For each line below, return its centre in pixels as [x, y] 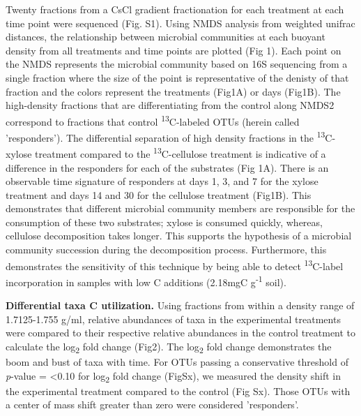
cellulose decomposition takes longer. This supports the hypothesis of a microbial [179, 236]
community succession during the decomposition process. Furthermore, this [166, 250]
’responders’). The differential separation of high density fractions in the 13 [166, 136]
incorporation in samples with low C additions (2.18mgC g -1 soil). [146, 281]
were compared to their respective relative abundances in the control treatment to [181, 333]
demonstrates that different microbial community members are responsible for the [180, 208]
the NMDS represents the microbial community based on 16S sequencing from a [177, 64]
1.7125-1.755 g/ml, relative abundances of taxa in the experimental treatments [173, 319]
